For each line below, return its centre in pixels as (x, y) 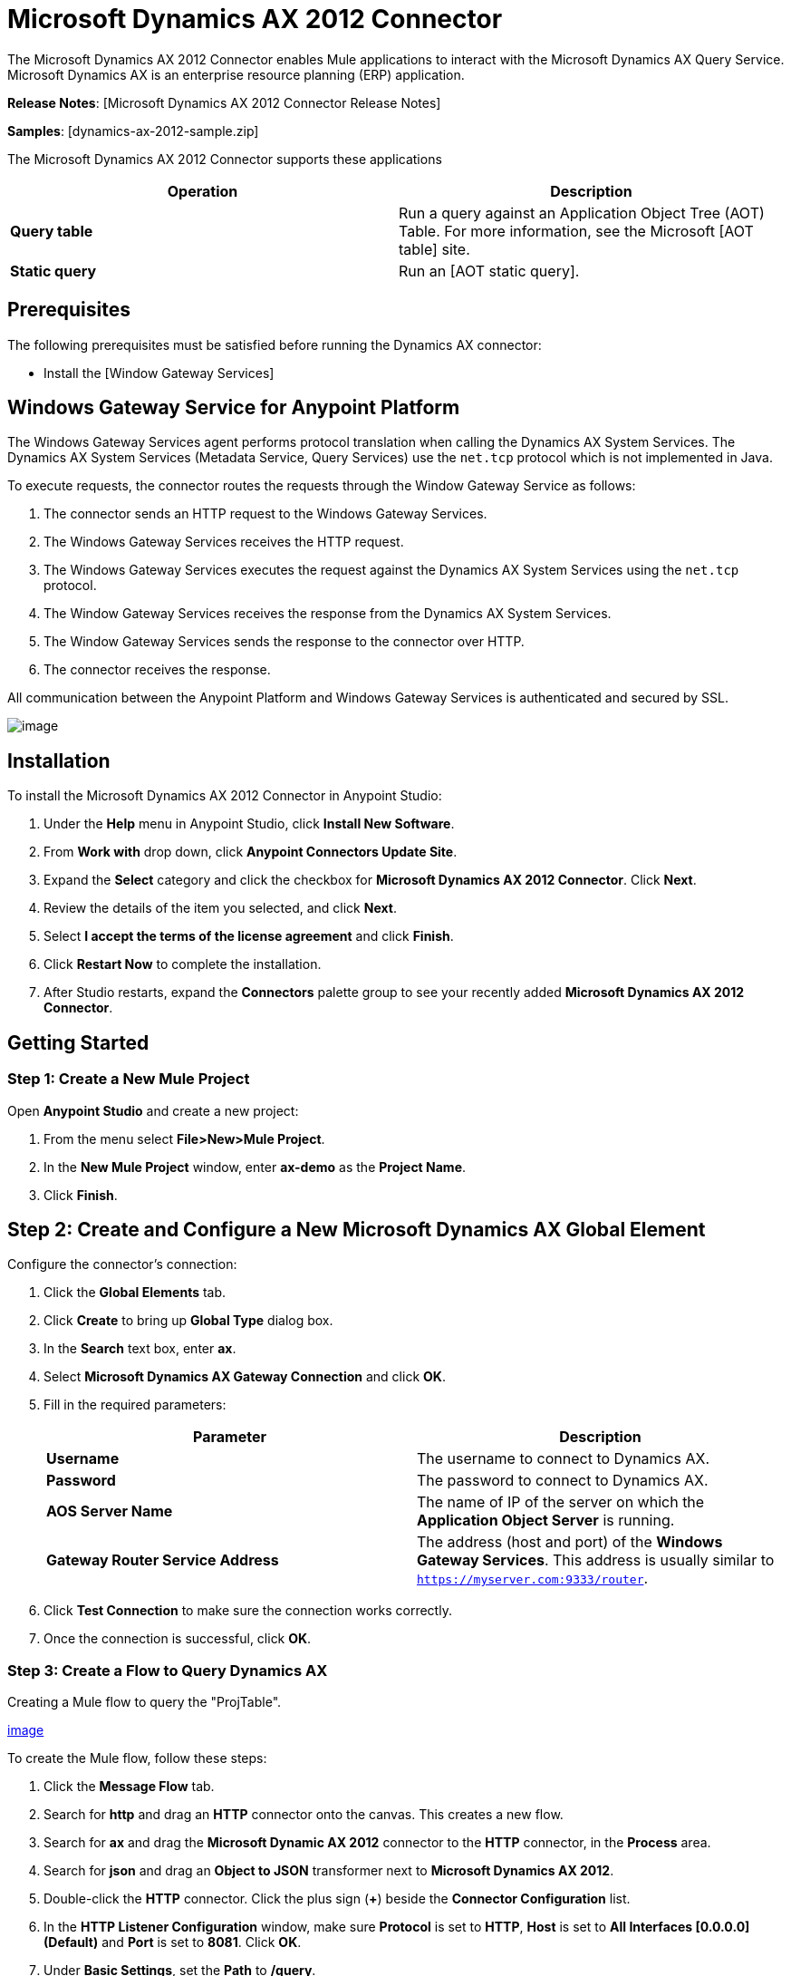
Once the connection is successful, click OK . (178, 1639)
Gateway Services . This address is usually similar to (596, 1560)
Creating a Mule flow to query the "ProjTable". (145, 1702)
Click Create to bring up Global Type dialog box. (188, 1321)
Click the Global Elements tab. (135, 1293)
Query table (52, 231)
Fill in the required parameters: (135, 1405)
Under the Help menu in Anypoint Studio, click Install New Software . (249, 824)
